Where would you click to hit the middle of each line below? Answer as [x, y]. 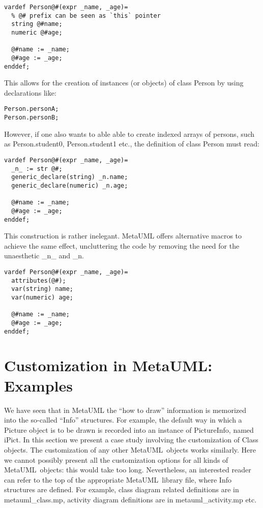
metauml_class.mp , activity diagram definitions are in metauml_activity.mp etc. [130, 499]
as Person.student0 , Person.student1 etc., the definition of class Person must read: [132, 144]
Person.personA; [32, 109]
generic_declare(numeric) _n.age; [70, 185]
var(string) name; [42, 289]
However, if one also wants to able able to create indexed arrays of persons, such [129, 133]
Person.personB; [32, 118]
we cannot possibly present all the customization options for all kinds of [116, 459]
